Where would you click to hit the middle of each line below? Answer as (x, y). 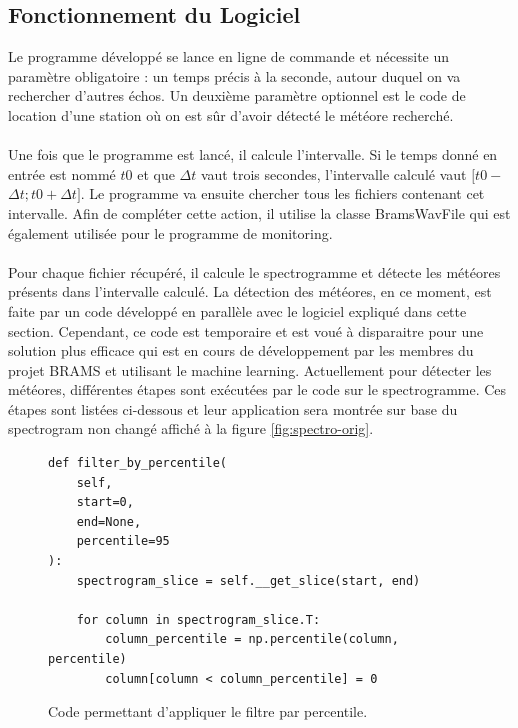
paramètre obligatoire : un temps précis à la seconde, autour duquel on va (234, 75)
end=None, (109, 521)
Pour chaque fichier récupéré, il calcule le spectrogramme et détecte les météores (254, 271)
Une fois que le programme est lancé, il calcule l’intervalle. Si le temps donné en (253, 154)
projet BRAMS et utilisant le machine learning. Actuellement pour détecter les (250, 369)
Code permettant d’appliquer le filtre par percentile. (208, 711)
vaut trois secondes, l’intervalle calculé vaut (333, 173)
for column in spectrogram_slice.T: (198, 619)
